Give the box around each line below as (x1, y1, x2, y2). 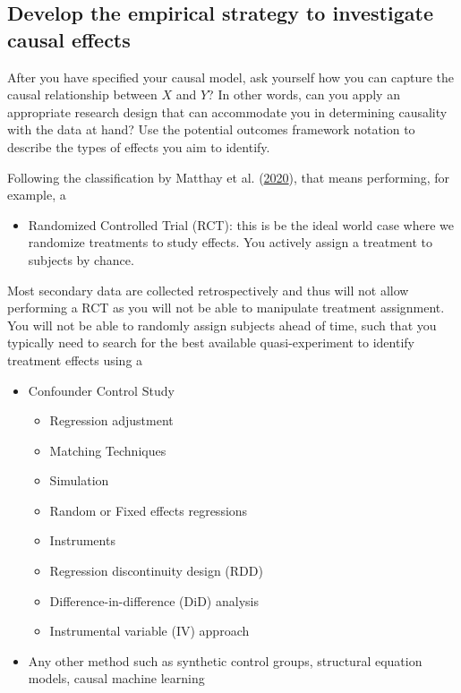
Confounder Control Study (28, 381, 175, 399)
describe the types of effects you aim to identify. (7, 137, 270, 156)
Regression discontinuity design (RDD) (49, 561, 263, 580)
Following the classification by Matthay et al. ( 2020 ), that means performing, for (7, 167, 450, 186)
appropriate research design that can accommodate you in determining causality (7, 102, 448, 121)
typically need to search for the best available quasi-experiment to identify (7, 333, 414, 352)
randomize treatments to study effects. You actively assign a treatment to (28, 233, 432, 252)
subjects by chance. (28, 250, 134, 269)
